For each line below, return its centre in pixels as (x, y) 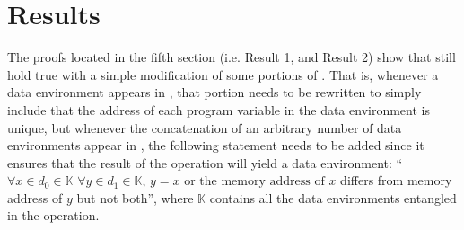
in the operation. (53, 215)
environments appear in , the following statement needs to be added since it (216, 145)
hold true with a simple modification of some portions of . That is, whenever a (223, 74)
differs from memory (396, 180)
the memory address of (262, 182)
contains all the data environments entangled (333, 197)
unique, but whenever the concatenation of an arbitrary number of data (205, 127)
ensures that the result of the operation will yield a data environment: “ (205, 162)
